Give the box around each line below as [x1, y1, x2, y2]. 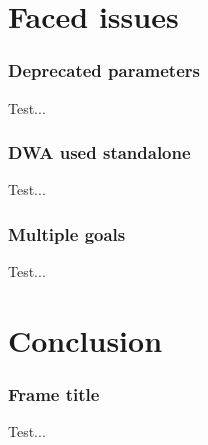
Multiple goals [8, 221, 126, 246]
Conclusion [8, 320, 163, 360]
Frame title [8, 382, 100, 407]
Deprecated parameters [8, 58, 200, 83]
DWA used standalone [8, 140, 191, 165]
